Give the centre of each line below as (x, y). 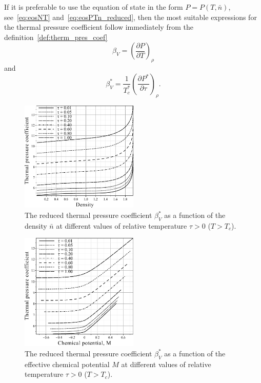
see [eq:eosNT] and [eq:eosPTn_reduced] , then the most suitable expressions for (130, 17)
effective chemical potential (67, 364)
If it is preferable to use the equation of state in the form (94, 7)
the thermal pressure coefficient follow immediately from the (99, 27)
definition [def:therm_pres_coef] (56, 37)
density (36, 225)
